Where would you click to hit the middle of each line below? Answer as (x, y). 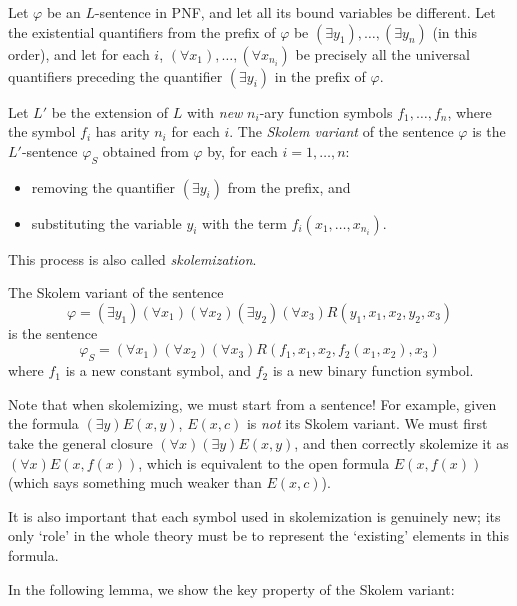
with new (214, 111)
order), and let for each (79, 53)
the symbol (42, 131)
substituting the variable (106, 222)
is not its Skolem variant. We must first (367, 423)
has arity (122, 131)
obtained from (145, 150)
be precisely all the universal (383, 53)
